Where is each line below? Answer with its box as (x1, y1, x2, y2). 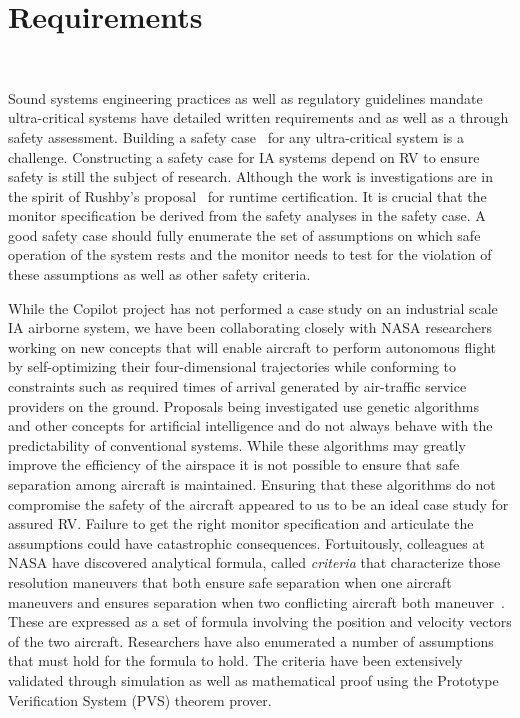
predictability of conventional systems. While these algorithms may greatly (8, 434, 466, 455)
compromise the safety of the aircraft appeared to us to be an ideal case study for (8, 493, 509, 514)
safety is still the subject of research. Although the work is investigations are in (8, 166, 493, 187)
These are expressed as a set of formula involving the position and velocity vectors (8, 611, 512, 632)
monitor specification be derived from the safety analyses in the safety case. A (8, 205, 486, 226)
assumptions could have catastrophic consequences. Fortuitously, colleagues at (8, 532, 485, 553)
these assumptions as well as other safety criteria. (8, 264, 311, 285)
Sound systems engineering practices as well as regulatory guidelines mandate (8, 87, 483, 108)
